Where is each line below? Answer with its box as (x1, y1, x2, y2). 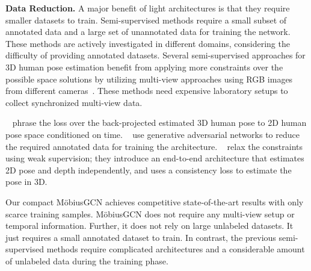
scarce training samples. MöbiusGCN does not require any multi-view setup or (5, 207, 295, 220)
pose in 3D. (5, 175, 48, 188)
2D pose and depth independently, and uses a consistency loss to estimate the (5, 163, 292, 176)
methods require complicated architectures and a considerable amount (46, 243, 305, 255)
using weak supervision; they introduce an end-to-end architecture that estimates (5, 152, 304, 164)
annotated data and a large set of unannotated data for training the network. (5, 25, 291, 38)
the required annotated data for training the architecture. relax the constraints (5, 140, 303, 152)
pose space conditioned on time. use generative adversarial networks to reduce (5, 128, 300, 140)
